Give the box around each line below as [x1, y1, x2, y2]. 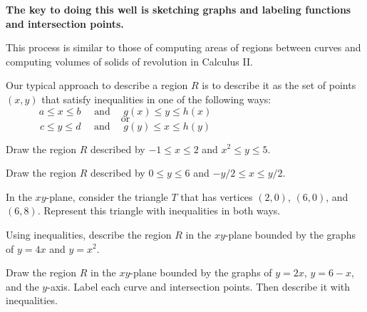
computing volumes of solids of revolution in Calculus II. [6, 53, 253, 68]
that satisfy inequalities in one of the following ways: [41, 91, 272, 106]
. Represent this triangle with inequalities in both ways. [37, 203, 281, 218]
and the [6, 279, 39, 293]
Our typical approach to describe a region [6, 78, 188, 93]
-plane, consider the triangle [46, 189, 168, 204]
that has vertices [180, 189, 253, 204]
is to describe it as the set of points [202, 78, 356, 93]
